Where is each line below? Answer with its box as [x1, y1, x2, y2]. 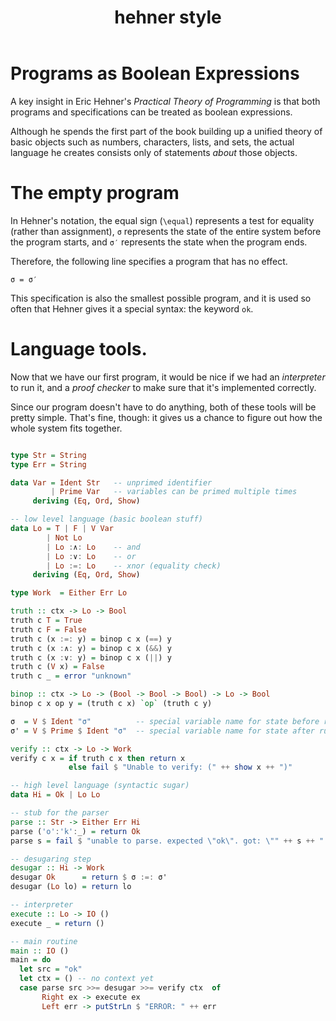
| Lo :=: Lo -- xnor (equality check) [46, 561, 222, 571]
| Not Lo [46, 532, 83, 543]
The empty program [10, 182, 180, 205]
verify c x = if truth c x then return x [10, 753, 186, 763]
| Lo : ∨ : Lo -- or [46, 551, 137, 561]
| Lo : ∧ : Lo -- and [46, 542, 141, 552]
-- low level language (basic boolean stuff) [10, 514, 203, 525]
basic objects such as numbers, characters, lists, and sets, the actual [10, 136, 295, 148]
